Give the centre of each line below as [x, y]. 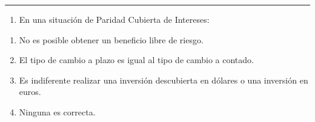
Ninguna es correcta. [57, 111]
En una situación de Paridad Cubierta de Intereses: [114, 19]
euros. [30, 92]
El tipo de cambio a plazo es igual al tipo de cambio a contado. [136, 60]
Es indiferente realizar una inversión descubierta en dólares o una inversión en [164, 80]
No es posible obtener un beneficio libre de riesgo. [111, 39]
